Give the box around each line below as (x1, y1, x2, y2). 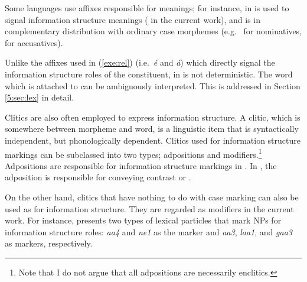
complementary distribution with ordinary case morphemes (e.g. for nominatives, (5, 25, 302, 37)
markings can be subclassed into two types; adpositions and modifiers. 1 (5, 146, 262, 160)
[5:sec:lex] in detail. (5, 91, 74, 103)
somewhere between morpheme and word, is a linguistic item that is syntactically (5, 122, 299, 135)
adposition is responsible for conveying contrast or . (5, 171, 191, 183)
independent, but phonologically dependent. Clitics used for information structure (5, 134, 301, 146)
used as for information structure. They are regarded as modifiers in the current (5, 202, 294, 215)
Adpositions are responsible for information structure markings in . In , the (5, 159, 277, 171)
